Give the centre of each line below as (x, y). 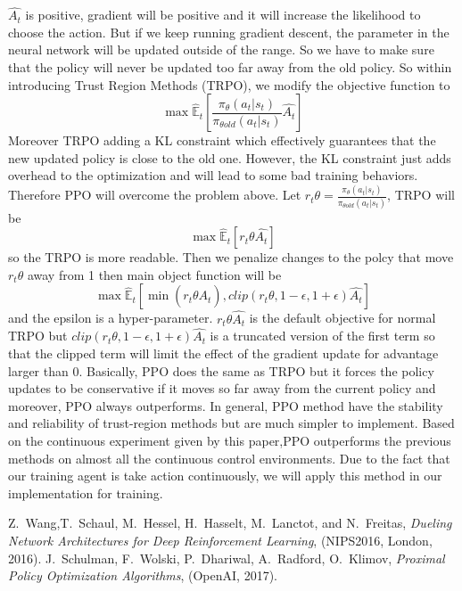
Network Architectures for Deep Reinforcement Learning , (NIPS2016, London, (220, 540)
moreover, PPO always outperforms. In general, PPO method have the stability (226, 405)
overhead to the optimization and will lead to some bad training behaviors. (213, 175)
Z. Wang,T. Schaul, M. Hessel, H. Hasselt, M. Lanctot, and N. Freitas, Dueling (230, 523)
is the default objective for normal (342, 318)
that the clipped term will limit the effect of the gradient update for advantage (223, 353)
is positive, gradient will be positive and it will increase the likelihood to (223, 15)
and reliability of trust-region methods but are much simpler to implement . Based (231, 423)
